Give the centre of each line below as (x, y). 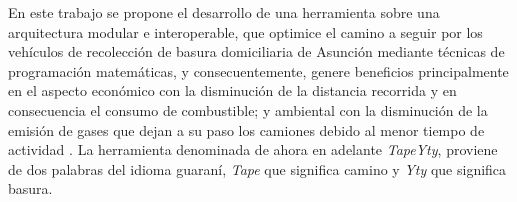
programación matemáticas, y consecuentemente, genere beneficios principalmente (258, 70)
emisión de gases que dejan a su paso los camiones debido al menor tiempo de (246, 129)
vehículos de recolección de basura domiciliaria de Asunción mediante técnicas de (256, 51)
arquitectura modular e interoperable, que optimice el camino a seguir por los (245, 31)
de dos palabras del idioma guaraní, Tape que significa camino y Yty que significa (257, 168)
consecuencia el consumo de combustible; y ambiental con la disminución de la (248, 109)
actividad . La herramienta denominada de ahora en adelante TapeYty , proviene (253, 149)
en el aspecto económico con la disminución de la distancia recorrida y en (232, 90)
